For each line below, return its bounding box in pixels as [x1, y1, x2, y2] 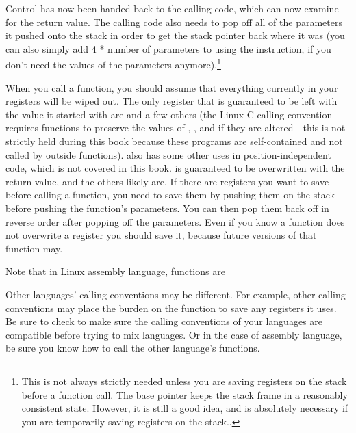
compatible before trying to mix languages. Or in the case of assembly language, [5, 327, 342, 341]
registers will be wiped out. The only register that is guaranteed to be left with [5, 94, 338, 108]
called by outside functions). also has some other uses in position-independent [5, 147, 331, 161]
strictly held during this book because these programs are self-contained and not [5, 134, 343, 148]
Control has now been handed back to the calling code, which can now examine [5, 1, 339, 15]
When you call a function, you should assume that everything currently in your [5, 80, 338, 94]
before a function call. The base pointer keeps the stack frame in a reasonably [21, 387, 348, 402]
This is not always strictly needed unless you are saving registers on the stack [21, 373, 347, 388]
